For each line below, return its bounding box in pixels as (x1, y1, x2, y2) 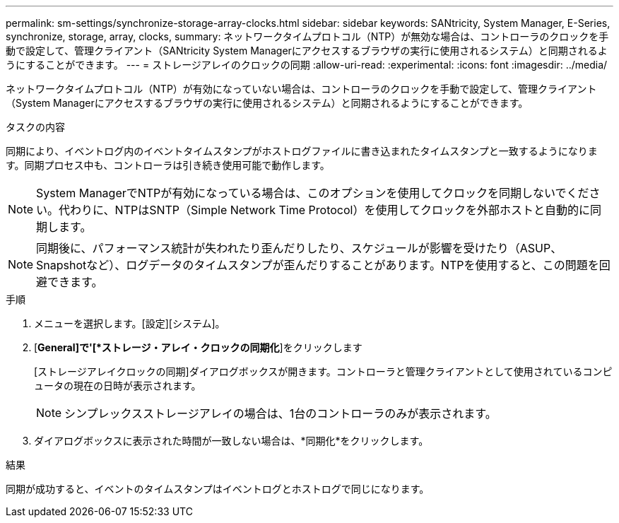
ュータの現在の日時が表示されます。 (34, 380, 201, 392)
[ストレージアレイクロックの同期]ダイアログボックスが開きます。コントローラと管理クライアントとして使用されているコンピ (34, 365, 613, 377)
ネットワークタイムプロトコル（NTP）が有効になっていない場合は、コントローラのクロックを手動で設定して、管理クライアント (6, 83, 597, 95)
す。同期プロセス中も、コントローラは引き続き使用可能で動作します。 (6, 159, 330, 171)
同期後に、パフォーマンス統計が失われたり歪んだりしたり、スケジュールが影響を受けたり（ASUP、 (36, 241, 562, 255)
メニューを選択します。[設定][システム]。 (34, 317, 225, 329)
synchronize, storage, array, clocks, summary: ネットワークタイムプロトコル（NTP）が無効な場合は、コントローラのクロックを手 (6, 30, 609, 42)
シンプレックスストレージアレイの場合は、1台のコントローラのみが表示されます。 (64, 406, 497, 421)
